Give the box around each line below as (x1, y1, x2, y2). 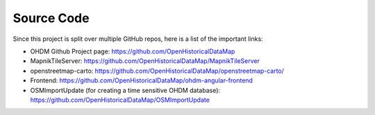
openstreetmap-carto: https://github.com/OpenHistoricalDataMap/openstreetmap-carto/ (30, 67, 285, 75)
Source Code (12, 10, 90, 26)
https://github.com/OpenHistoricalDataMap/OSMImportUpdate (30, 96, 210, 104)
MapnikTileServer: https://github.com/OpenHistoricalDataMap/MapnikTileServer (30, 57, 260, 65)
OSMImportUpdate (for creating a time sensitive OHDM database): (30, 86, 221, 94)
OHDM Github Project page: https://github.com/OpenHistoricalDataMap (30, 47, 235, 55)
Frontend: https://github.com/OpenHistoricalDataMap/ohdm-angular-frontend (30, 76, 253, 85)
